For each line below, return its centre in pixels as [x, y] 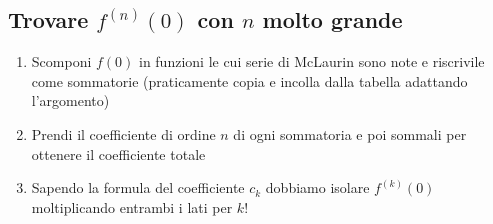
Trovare [48, 19]
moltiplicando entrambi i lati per [132, 206]
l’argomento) [70, 100]
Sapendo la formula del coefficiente [138, 187]
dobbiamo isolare [317, 187]
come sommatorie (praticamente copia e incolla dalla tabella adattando [249, 80]
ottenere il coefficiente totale [118, 153]
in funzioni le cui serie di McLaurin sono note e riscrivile [311, 61]
